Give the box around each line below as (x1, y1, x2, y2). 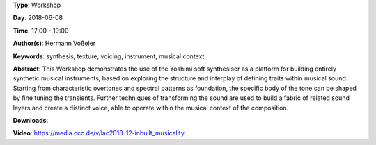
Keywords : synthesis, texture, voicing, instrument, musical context (13, 52, 205, 60)
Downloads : (13, 116, 49, 124)
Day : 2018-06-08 (13, 14, 63, 22)
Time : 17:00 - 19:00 (13, 26, 69, 35)
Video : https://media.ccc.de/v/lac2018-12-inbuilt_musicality (13, 129, 185, 137)
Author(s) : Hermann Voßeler (13, 39, 96, 48)
